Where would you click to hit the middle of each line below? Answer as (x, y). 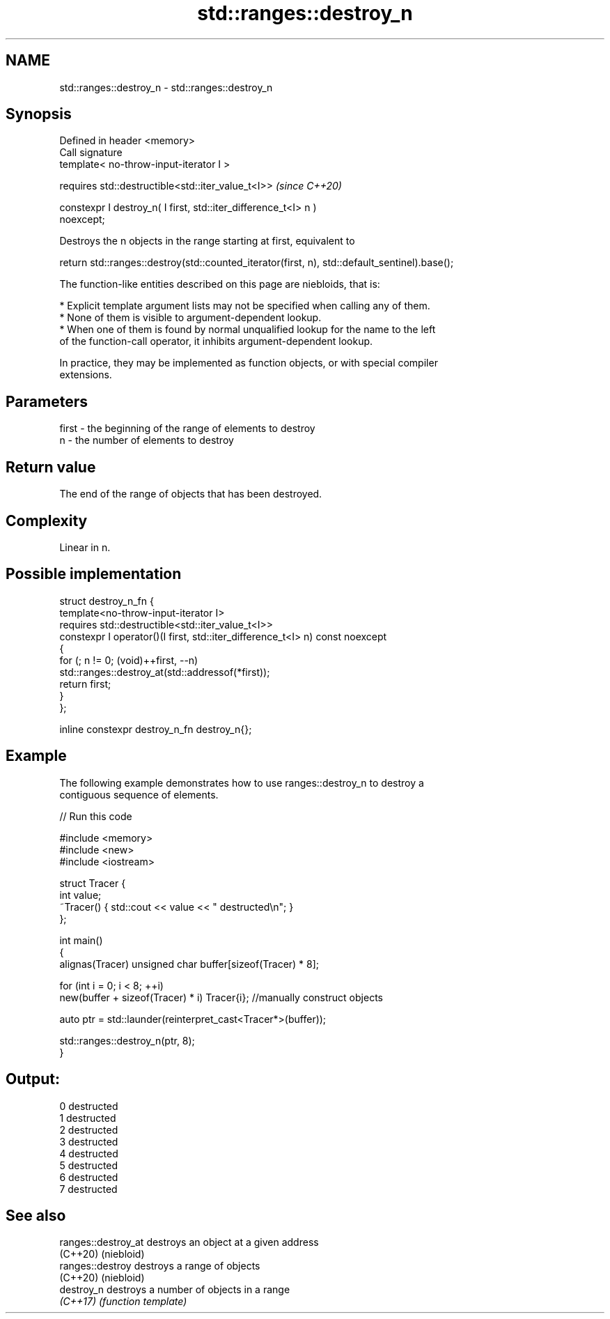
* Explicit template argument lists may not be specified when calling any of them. (245, 306)
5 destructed (89, 1165)
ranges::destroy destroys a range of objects (160, 1266)
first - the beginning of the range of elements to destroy (187, 429)
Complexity (47, 520)
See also (36, 1215)
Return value (51, 467)
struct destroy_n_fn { (107, 601)
